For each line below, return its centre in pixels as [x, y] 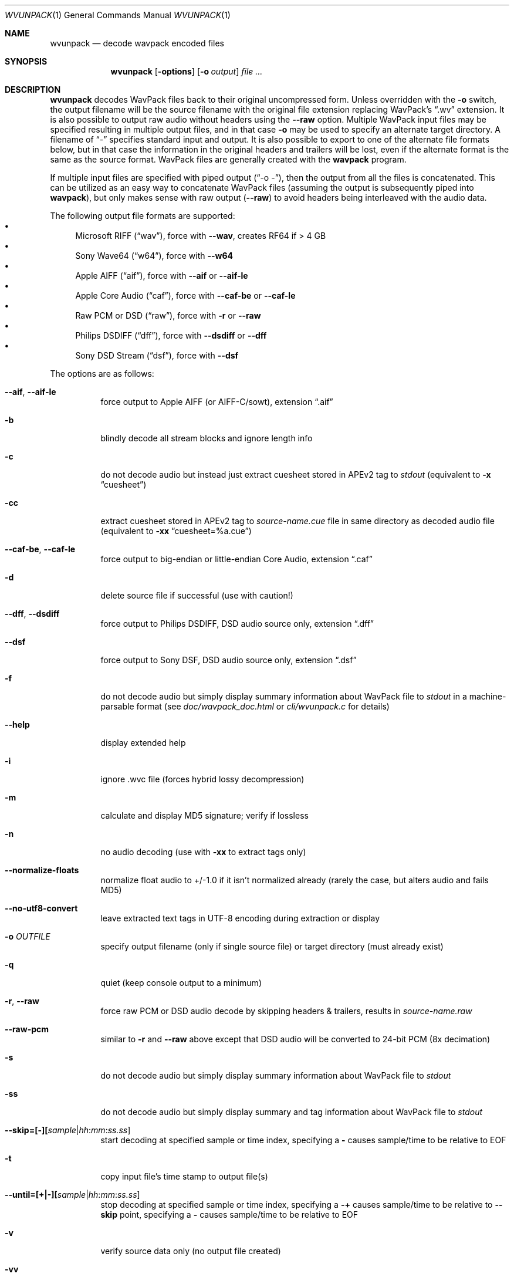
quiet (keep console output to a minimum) [181, 983]
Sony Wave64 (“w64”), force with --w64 [154, 256]
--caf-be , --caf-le [40, 549]
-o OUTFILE [28, 936]
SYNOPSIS [26, 61]
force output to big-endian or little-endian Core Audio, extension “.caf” [236, 559]
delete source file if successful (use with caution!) [197, 595]
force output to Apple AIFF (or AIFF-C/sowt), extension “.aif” [217, 402]
